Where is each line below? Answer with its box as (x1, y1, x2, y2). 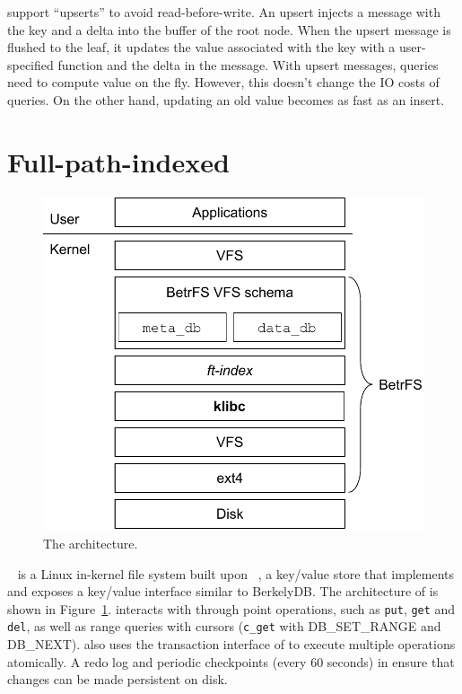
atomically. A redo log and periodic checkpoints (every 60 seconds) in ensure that (7, 652, 455, 671)
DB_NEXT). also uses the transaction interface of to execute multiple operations (7, 635, 456, 654)
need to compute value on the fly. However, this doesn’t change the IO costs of (7, 73, 440, 92)
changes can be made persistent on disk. (7, 670, 228, 689)
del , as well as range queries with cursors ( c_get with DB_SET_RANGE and (7, 617, 441, 636)
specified (7, 55, 54, 74)
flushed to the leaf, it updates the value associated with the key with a (7, 38, 396, 57)
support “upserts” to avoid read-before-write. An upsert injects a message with (7, 3, 440, 21)
